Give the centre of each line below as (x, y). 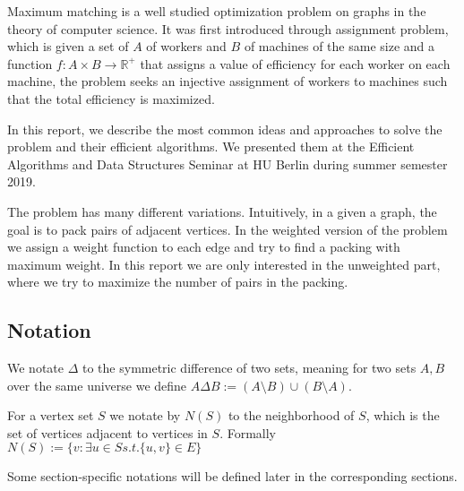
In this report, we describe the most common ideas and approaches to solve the (225, 129)
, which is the (403, 415)
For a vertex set (51, 415)
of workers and (186, 46)
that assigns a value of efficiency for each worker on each (295, 63)
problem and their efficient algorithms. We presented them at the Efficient (211, 146)
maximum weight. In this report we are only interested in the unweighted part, (224, 264)
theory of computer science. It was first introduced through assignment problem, (228, 28)
